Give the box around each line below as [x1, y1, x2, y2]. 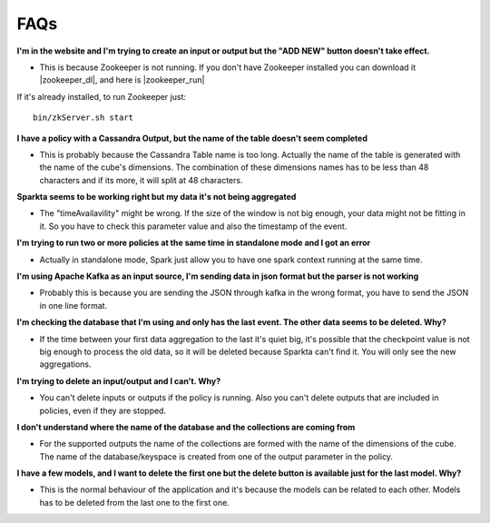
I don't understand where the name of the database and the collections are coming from [16, 421, 356, 432]
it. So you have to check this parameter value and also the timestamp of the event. [39, 221, 348, 232]
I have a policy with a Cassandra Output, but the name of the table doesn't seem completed [16, 133, 367, 143]
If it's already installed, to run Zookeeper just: [16, 91, 186, 102]
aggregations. [39, 359, 92, 370]
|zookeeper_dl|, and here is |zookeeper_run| [39, 74, 205, 85]
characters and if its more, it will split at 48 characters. [39, 174, 243, 185]
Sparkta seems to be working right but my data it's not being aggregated [16, 192, 297, 202]
